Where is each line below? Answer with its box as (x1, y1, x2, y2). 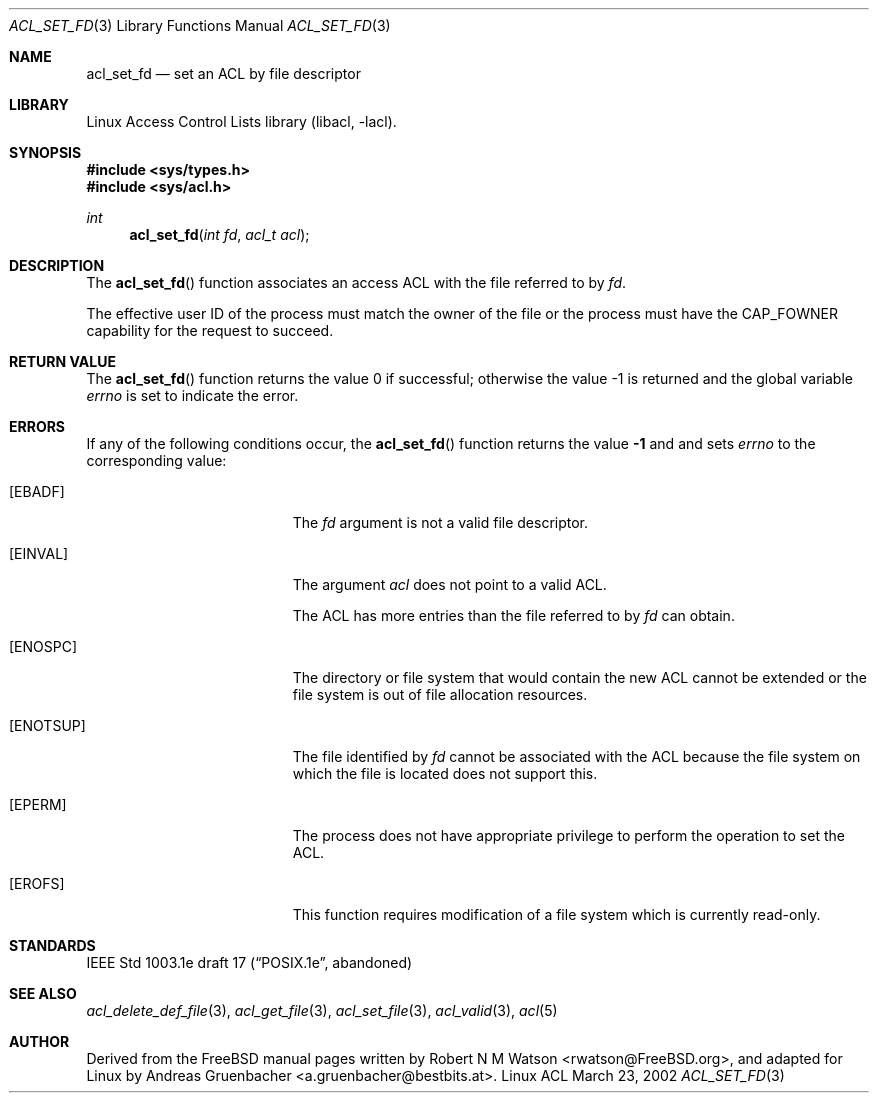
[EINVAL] (9, 545, 69, 562)
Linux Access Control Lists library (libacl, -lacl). (86, 113, 397, 130)
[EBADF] (9, 483, 65, 500)
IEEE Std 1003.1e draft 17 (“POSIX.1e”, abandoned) (86, 954, 413, 971)
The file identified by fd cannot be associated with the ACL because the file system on (292, 748, 861, 765)
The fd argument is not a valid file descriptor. (292, 514, 589, 531)
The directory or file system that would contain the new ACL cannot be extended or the (292, 669, 867, 686)
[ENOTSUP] (9, 717, 86, 734)
